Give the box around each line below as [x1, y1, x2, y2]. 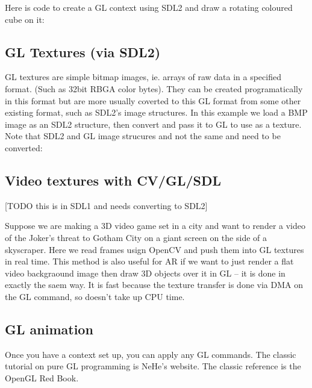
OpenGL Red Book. [5, 371, 79, 384]
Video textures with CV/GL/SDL [5, 171, 221, 189]
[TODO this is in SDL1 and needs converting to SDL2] [5, 199, 208, 211]
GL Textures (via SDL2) [5, 42, 161, 61]
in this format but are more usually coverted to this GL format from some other [5, 94, 301, 107]
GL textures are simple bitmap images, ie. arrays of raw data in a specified [5, 70, 281, 83]
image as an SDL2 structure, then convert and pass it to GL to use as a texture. [5, 117, 302, 130]
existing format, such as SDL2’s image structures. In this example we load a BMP [5, 106, 308, 119]
